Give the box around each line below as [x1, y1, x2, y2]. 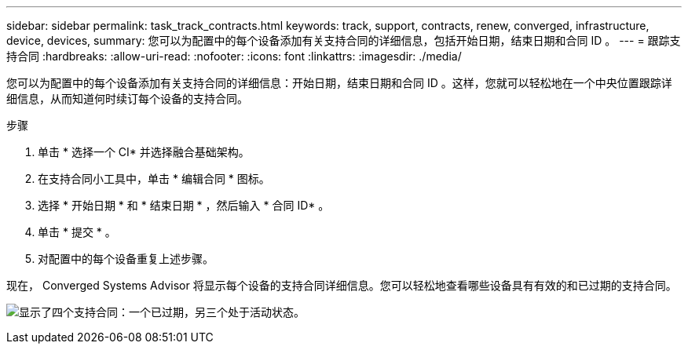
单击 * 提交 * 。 [38, 225, 116, 239]
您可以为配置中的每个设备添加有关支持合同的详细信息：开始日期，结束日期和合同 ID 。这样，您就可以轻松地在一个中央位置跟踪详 [6, 76, 672, 89]
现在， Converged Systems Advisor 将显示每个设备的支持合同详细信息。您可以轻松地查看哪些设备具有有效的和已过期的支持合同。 [6, 279, 677, 292]
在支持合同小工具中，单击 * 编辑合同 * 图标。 [38, 172, 270, 185]
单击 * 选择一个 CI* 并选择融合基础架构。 [38, 145, 250, 159]
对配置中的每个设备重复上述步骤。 [38, 252, 214, 265]
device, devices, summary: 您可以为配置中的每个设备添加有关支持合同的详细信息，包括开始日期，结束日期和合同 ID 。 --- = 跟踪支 [6, 34, 681, 47]
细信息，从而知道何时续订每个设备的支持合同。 [6, 92, 248, 105]
